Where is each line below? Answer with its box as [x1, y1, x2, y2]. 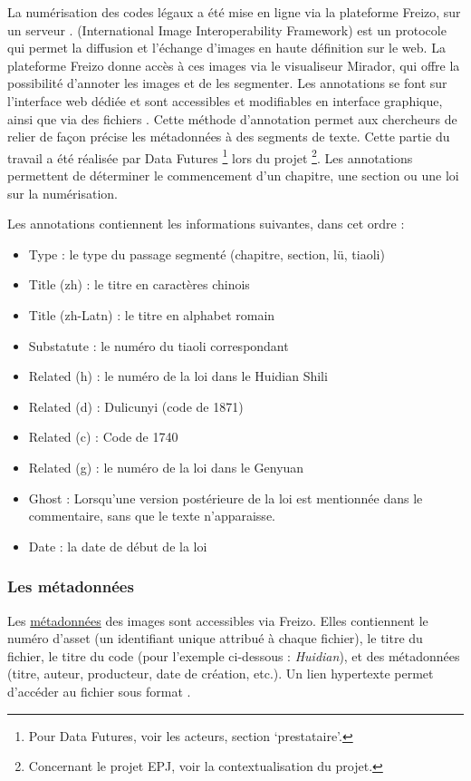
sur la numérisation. [7, 183, 118, 202]
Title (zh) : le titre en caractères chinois [28, 275, 250, 294]
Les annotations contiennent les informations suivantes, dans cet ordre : [7, 214, 405, 233]
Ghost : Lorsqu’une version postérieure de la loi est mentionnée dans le [28, 488, 423, 507]
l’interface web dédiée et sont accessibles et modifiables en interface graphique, [7, 91, 443, 110]
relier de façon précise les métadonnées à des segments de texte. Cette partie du [7, 127, 450, 146]
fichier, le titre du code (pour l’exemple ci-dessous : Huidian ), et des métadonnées [7, 646, 460, 665]
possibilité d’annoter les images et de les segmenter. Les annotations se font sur [7, 73, 447, 93]
